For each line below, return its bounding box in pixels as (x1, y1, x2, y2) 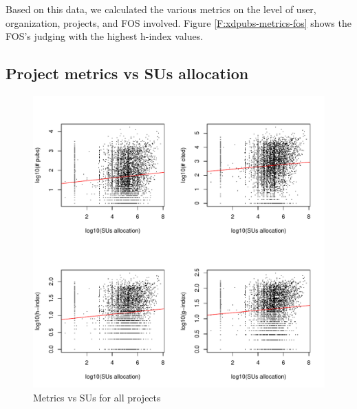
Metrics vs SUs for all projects (33, 390, 161, 404)
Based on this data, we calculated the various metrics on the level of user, (6, 2, 316, 16)
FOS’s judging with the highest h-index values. (6, 29, 204, 43)
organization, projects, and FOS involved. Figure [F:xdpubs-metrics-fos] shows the (6, 15, 351, 30)
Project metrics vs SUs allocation (6, 63, 249, 84)
